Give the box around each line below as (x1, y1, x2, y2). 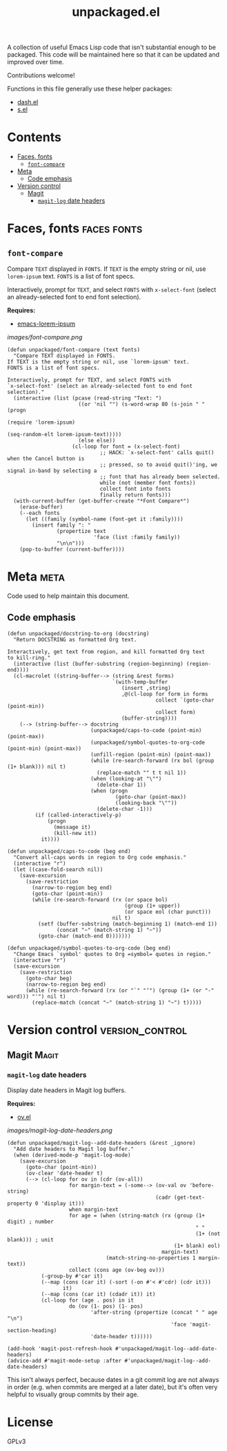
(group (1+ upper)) (124, 902, 181, 909)
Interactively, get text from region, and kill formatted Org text (7, 648, 206, 655)
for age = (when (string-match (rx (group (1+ (68, 1212, 206, 1219)
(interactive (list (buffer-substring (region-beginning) (13, 660, 184, 667)
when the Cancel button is (7, 456, 85, 462)
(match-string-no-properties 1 (106, 1254, 196, 1262)
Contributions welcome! (7, 71, 75, 79)
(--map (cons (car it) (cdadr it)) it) (41, 1291, 156, 1298)
